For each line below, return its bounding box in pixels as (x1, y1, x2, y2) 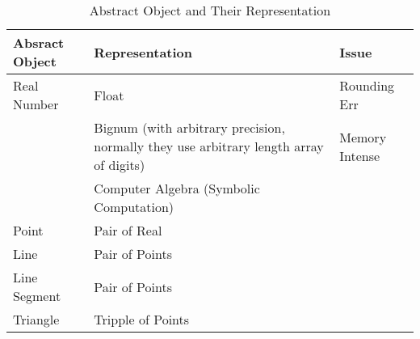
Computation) (94, 197, 174, 216)
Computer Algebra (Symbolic (94, 179, 260, 197)
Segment (13, 286, 61, 305)
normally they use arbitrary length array (94, 137, 324, 155)
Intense (339, 146, 380, 165)
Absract (13, 33, 65, 52)
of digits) (94, 155, 145, 174)
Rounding (339, 76, 395, 95)
